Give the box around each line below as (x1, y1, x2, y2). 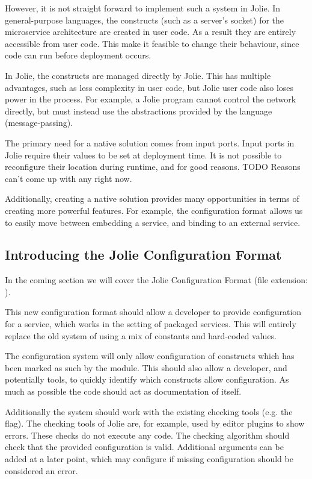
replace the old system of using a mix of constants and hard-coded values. (5, 329, 277, 342)
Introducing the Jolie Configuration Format (5, 245, 282, 264)
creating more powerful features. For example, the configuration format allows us (5, 204, 303, 216)
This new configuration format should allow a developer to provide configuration (5, 305, 302, 318)
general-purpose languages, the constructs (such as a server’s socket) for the (5, 13, 284, 26)
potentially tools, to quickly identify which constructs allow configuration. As (5, 373, 289, 386)
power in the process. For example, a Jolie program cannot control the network (5, 93, 296, 105)
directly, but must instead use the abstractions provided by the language (5, 104, 272, 117)
